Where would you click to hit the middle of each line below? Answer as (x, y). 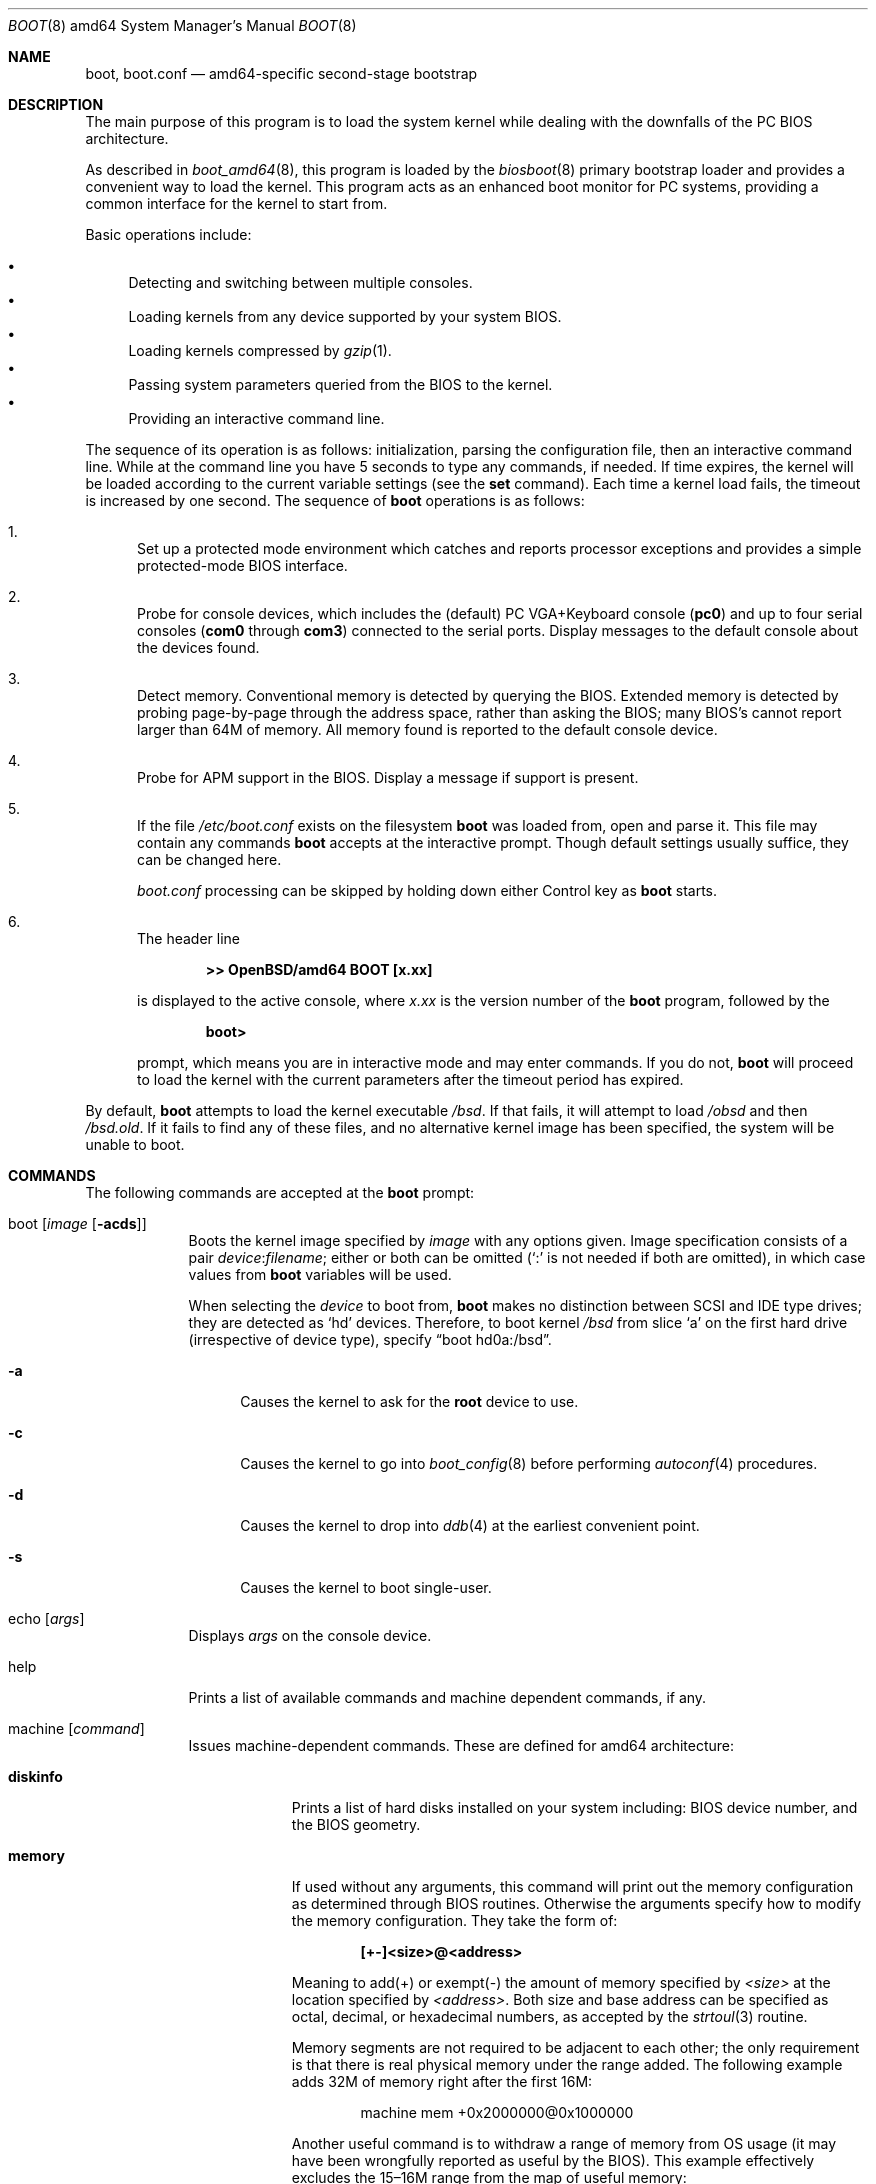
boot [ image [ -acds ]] (77, 1223)
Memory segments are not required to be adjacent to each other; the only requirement (575, 2047)
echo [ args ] (46, 1618)
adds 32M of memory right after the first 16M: (442, 2081)
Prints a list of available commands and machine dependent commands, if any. (447, 1697)
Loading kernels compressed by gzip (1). (260, 350)
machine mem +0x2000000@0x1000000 (497, 2112)
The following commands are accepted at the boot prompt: (280, 1192)
